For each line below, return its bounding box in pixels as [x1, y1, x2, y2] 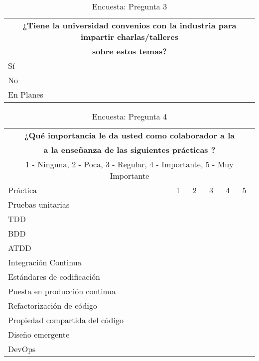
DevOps [8, 343, 36, 355]
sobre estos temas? [92, 45, 167, 57]
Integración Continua [8, 256, 82, 268]
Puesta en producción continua [8, 285, 116, 297]
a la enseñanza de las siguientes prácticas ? [43, 144, 216, 155]
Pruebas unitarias [8, 199, 70, 210]
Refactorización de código [8, 300, 97, 311]
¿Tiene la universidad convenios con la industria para [22, 19, 237, 31]
